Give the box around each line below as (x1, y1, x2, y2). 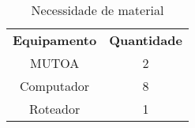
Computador (20, 77, 90, 95)
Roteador (28, 100, 81, 118)
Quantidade (109, 31, 182, 49)
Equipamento (13, 31, 97, 49)
